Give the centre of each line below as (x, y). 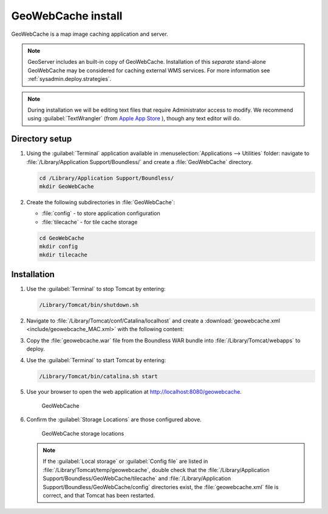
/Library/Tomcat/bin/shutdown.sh (89, 305)
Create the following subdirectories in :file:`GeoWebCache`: (101, 202)
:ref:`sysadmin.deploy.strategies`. (70, 79)
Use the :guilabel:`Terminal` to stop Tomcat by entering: (96, 289)
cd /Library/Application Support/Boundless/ (107, 178)
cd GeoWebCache (62, 238)
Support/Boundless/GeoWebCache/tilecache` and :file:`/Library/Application (137, 478)
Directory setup (42, 139)
